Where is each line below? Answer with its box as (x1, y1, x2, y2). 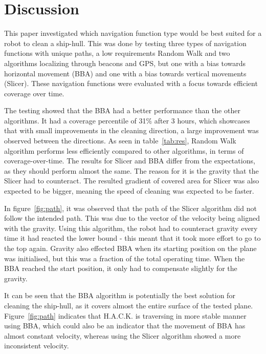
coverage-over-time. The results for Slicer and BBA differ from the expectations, (4, 155, 255, 166)
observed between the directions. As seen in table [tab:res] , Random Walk (4, 135, 236, 146)
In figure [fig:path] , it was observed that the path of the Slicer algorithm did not (4, 202, 257, 213)
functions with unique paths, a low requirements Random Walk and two (4, 48, 230, 58)
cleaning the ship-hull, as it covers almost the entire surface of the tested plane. (4, 300, 253, 310)
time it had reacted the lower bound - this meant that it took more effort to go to (4, 233, 261, 243)
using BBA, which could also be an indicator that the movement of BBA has (4, 320, 246, 331)
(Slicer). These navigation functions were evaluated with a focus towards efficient (4, 78, 258, 89)
